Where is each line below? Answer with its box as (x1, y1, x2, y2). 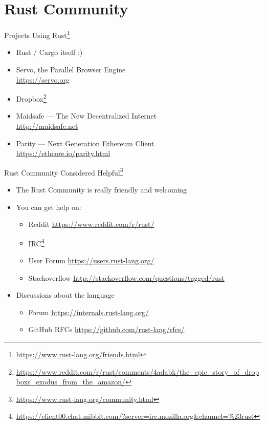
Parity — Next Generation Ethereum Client (16, 138, 154, 148)
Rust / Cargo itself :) (16, 47, 83, 57)
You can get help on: (16, 201, 81, 212)
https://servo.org (16, 74, 70, 85)
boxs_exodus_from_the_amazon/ (16, 376, 126, 387)
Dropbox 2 (16, 92, 47, 104)
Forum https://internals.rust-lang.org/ (28, 306, 149, 317)
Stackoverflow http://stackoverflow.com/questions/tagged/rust (28, 272, 225, 283)
